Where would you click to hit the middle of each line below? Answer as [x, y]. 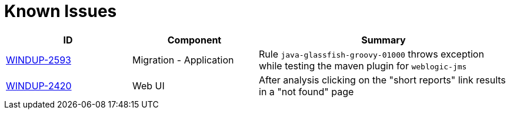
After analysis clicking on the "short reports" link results [382, 80]
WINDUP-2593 [39, 60]
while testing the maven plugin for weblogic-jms [363, 66]
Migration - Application [183, 60]
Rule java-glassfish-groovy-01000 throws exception [371, 54]
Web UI [149, 85]
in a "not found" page [306, 91]
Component [194, 40]
